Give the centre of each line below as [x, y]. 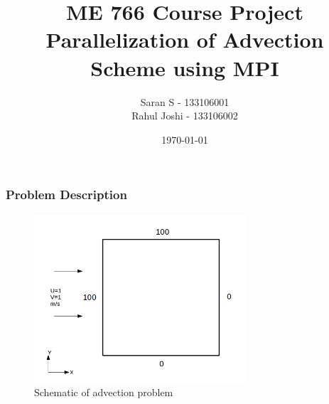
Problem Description [66, 195]
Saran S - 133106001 [185, 101]
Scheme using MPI [185, 67]
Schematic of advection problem [104, 392]
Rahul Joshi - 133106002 [185, 116]
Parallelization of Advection [185, 39]
